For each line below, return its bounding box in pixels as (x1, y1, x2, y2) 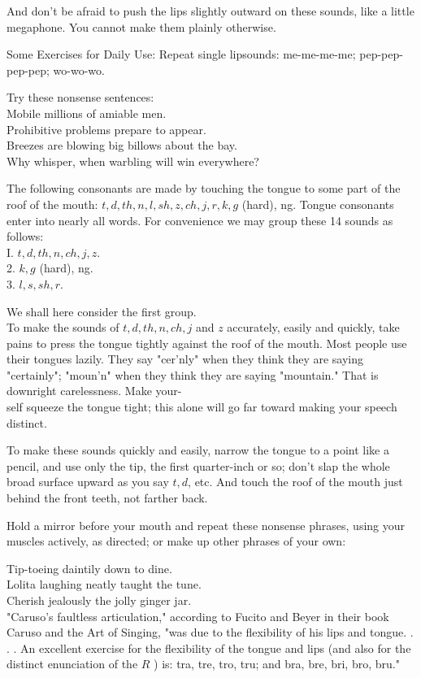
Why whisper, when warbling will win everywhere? (7, 152, 259, 169)
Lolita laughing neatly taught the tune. (7, 576, 202, 593)
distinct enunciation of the (7, 655, 138, 672)
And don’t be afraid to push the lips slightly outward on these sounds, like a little (7, 2, 414, 19)
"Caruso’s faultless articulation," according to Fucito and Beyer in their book (7, 607, 389, 624)
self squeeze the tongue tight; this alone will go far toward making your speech (7, 398, 397, 415)
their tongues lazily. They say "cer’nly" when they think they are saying (7, 350, 363, 367)
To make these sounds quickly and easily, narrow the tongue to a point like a (7, 441, 389, 459)
